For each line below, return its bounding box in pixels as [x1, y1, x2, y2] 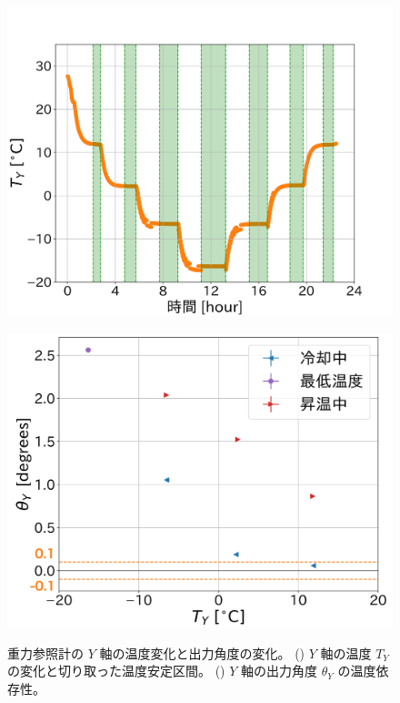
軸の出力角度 [241, 661, 318, 680]
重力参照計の [7, 643, 84, 662]
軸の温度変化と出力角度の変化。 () [99, 643, 305, 662]
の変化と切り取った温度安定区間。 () [7, 661, 225, 680]
